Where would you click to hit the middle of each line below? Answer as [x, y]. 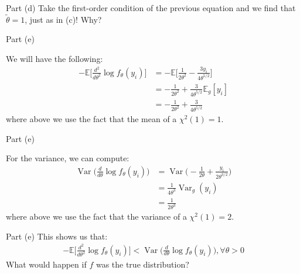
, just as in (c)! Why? [63, 19]
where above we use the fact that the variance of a [96, 216]
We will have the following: [54, 58]
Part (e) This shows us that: [57, 236]
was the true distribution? [142, 264]
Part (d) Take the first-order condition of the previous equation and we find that [151, 8]
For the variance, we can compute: [68, 158]
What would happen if [46, 264]
